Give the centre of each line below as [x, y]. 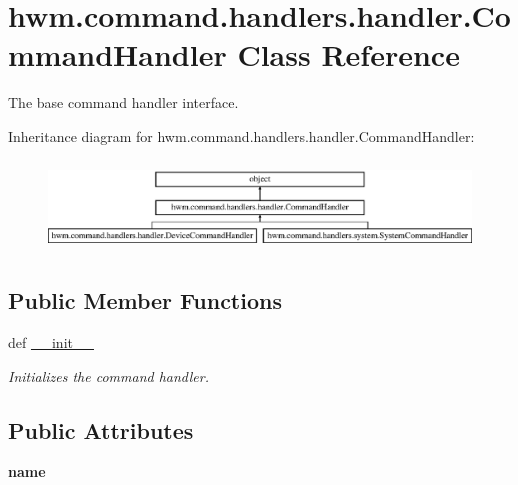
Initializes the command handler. [108, 375]
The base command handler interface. [123, 102]
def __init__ [51, 342]
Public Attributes [101, 429]
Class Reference [348, 54]
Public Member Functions [145, 300]
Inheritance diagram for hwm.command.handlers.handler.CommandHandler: [241, 135]
